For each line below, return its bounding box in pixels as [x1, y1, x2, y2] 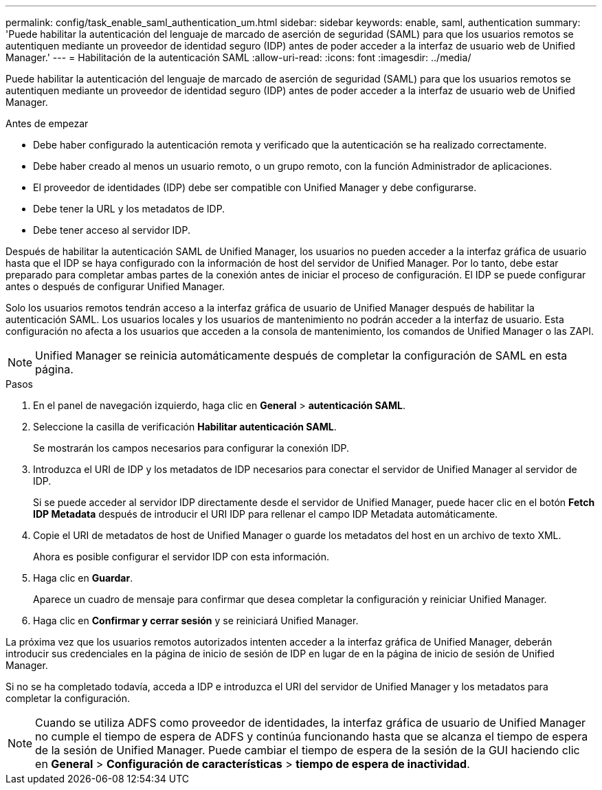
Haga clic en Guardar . [33, 572, 133, 584]
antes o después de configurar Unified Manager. [5, 281, 225, 292]
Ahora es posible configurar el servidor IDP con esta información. [33, 551, 329, 562]
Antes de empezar [5, 118, 89, 129]
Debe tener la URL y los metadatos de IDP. [33, 203, 225, 215]
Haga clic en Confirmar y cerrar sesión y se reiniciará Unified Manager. [33, 615, 359, 626]
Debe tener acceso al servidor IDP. [33, 224, 190, 236]
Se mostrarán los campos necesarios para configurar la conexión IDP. [33, 442, 349, 454]
